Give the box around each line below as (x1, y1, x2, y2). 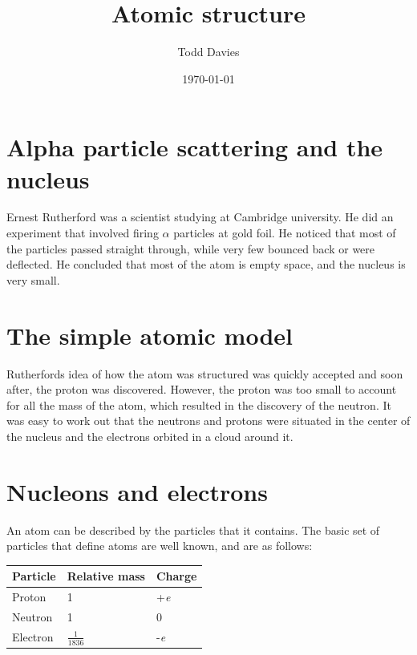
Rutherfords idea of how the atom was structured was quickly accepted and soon (6, 365, 403, 382)
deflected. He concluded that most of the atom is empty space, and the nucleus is (6, 256, 406, 273)
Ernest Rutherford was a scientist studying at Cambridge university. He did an (6, 208, 394, 225)
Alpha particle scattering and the (6, 131, 383, 164)
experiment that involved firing (6, 224, 159, 241)
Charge (156, 568, 197, 584)
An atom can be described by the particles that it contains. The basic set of (6, 521, 380, 538)
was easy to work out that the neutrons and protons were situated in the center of (6, 412, 411, 429)
